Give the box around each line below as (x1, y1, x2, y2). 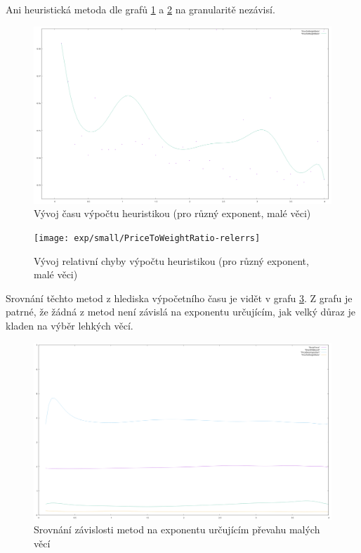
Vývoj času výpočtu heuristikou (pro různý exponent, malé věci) (34, 206, 311, 221)
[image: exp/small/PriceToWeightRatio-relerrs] (34, 233, 261, 243)
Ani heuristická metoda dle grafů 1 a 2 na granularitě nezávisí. (6, 2, 275, 16)
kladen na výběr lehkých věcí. (6, 318, 133, 332)
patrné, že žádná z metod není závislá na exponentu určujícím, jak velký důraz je (6, 304, 355, 319)
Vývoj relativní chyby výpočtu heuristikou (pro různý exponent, (34, 253, 309, 268)
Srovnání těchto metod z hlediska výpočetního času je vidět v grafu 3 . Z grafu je (6, 290, 353, 305)
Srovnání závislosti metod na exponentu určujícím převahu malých (34, 522, 320, 537)
